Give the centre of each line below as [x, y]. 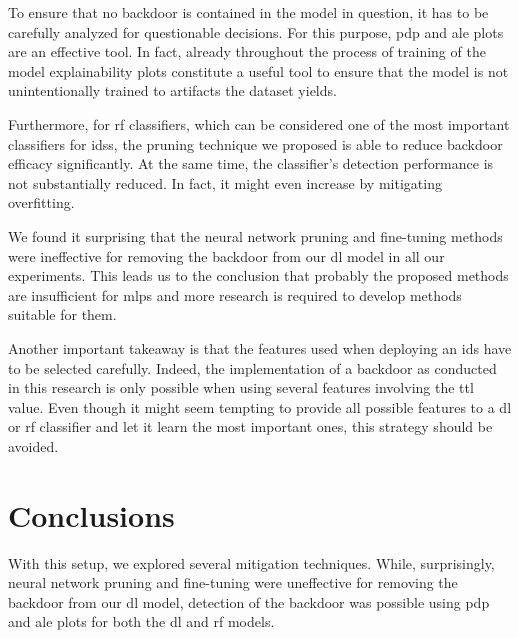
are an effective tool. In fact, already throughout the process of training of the [247, 51]
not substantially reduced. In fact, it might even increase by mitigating [225, 182]
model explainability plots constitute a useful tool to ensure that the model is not [258, 70]
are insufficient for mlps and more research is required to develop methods [235, 294]
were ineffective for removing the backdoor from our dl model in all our [226, 255]
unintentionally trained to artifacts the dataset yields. [172, 90]
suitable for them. [62, 314]
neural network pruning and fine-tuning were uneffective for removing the [233, 582]
